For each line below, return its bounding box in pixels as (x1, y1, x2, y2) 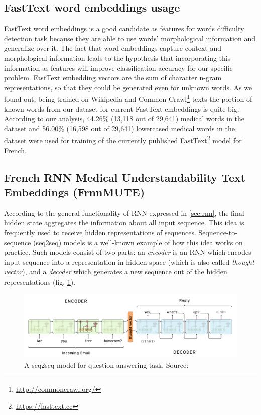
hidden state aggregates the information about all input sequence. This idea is (4, 217, 244, 228)
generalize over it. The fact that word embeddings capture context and (4, 43, 222, 53)
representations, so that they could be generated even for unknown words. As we (4, 82, 252, 92)
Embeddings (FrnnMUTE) (4, 184, 145, 200)
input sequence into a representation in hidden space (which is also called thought (4, 256, 254, 267)
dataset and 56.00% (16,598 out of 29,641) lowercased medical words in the (4, 123, 235, 133)
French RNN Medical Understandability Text (4, 169, 246, 185)
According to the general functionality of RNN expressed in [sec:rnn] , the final (4, 207, 244, 218)
